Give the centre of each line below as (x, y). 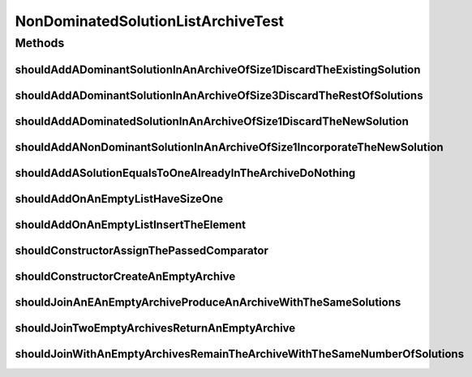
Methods (40, 43)
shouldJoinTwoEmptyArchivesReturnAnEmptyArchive (155, 328)
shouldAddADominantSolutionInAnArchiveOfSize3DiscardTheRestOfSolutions (219, 95)
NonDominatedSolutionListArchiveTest (149, 21)
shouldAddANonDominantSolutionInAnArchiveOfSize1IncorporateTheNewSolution (229, 147)
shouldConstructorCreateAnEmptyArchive (125, 276)
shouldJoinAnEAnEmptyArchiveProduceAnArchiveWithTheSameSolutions (208, 302)
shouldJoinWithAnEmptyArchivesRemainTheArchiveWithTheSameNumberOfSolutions (240, 354)
